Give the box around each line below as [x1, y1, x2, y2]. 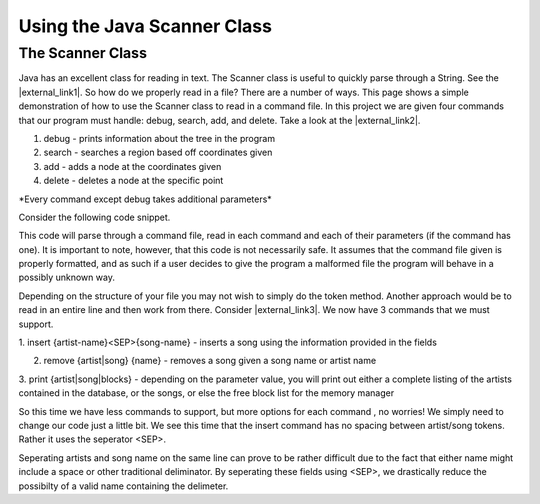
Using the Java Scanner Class [18, 15, 272, 37]
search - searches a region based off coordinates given [43, 146, 273, 159]
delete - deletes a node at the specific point [43, 175, 224, 187]
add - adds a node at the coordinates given [43, 160, 222, 172]
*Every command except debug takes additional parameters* [18, 193, 272, 205]
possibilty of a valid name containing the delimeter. [18, 480, 229, 492]
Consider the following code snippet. [18, 211, 171, 223]
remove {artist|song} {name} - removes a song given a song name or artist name [43, 355, 377, 367]
